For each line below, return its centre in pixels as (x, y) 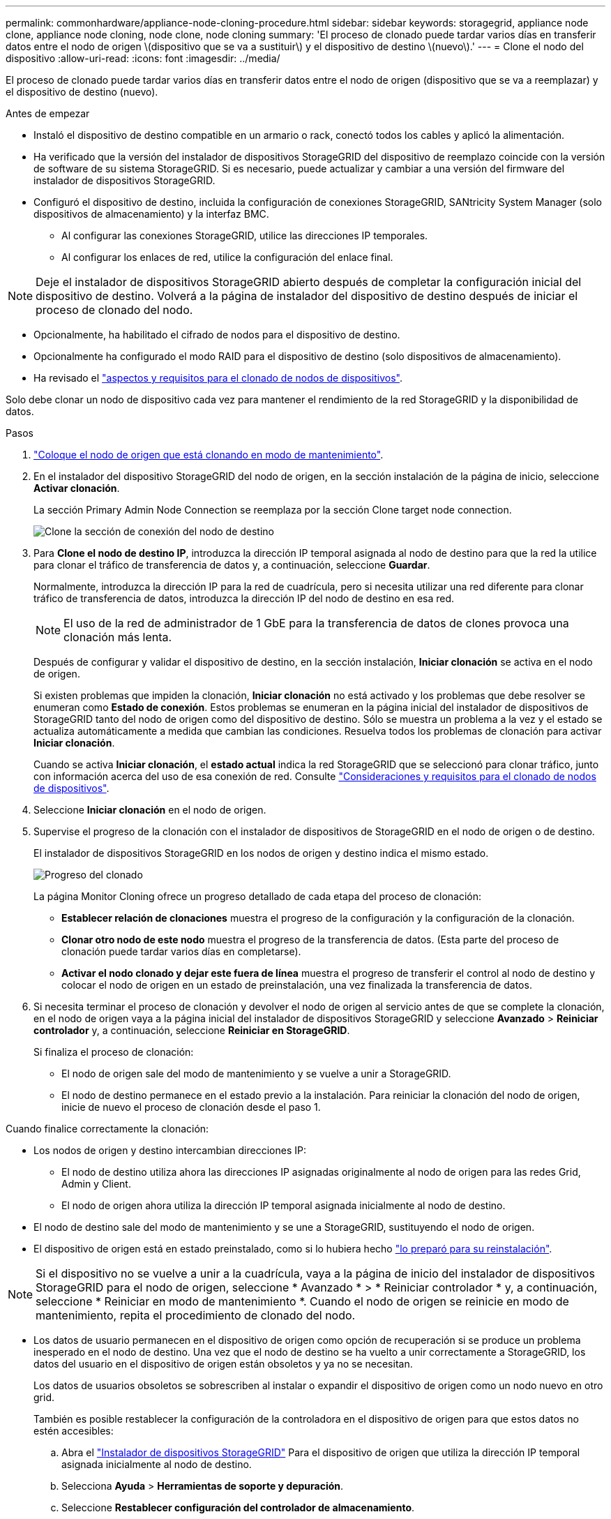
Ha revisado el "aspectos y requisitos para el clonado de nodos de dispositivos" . (218, 378)
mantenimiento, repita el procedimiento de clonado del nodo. (196, 1315)
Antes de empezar (48, 113)
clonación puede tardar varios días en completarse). (181, 951)
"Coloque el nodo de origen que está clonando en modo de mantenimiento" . (209, 455)
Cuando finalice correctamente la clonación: (107, 1129)
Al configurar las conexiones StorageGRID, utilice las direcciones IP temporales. (245, 235)
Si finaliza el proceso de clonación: (114, 1052)
